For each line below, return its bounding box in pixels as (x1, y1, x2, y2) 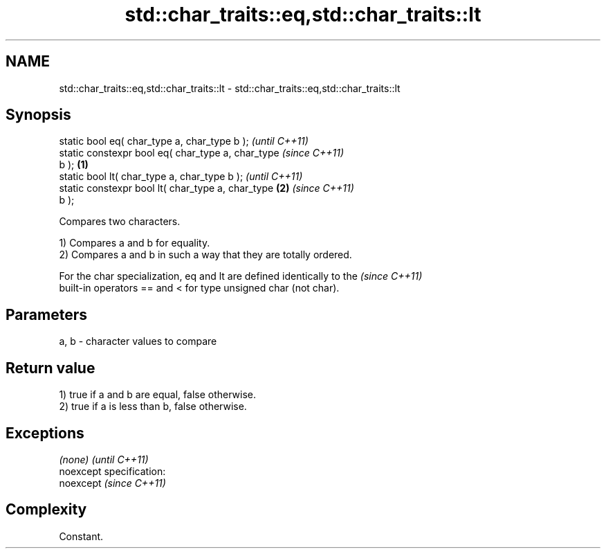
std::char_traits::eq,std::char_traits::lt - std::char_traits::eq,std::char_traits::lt (59, 82, 401, 94)
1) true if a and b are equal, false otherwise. (59, 388, 256, 401)
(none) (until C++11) (59, 453, 149, 465)
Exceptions (6, 424, 84, 442)
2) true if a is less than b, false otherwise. (59, 400, 247, 413)
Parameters (6, 305, 87, 323)
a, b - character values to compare (59, 335, 217, 348)
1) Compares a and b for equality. (59, 237, 210, 249)
